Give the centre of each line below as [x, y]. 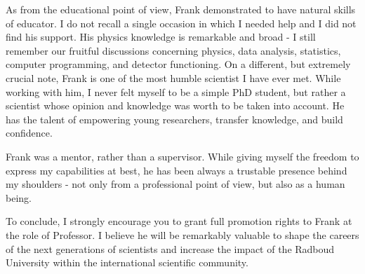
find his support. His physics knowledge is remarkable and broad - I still [161, 37]
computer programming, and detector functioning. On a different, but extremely [178, 64]
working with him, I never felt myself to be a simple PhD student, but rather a [176, 91]
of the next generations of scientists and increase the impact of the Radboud [170, 248]
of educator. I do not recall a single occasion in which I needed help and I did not [181, 23]
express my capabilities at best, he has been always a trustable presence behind [177, 170]
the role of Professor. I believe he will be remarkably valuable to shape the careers [182, 234]
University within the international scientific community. [127, 262]
